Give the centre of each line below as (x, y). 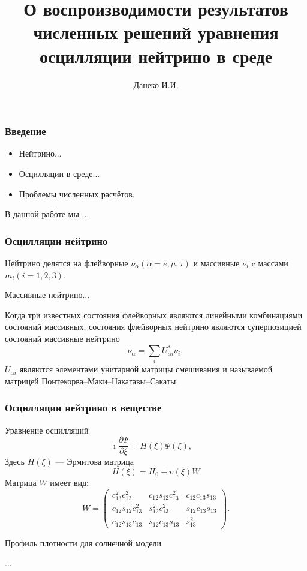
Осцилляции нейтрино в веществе (83, 408)
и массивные (216, 262)
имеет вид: (70, 483)
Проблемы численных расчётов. (77, 193)
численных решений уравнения (156, 32)
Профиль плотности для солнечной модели (83, 543)
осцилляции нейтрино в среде (156, 55)
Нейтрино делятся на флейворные (67, 262)
